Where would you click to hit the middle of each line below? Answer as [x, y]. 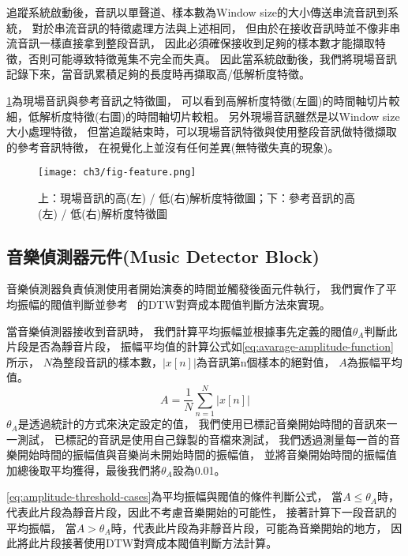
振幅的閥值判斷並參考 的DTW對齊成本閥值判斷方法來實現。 [174, 304]
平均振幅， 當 [41, 527]
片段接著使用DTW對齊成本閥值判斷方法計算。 [158, 543]
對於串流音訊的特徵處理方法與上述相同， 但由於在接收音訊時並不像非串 [216, 27]
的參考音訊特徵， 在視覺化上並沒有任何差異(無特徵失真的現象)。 [173, 147]
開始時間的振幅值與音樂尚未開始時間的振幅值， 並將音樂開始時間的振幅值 [207, 455]
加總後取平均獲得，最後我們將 [84, 470]
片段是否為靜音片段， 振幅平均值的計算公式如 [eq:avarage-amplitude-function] [200, 346]
